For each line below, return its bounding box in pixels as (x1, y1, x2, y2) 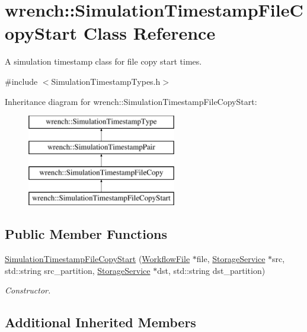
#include (5, 75, 38, 87)
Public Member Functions (5, 225, 167, 243)
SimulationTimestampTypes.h (51, 75, 161, 87)
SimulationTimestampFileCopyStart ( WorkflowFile (5, 253, 190, 265)
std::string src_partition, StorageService (5, 264, 151, 276)
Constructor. (5, 284, 51, 296)
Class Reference (83, 21, 216, 45)
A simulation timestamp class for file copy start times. (5, 55, 202, 68)
